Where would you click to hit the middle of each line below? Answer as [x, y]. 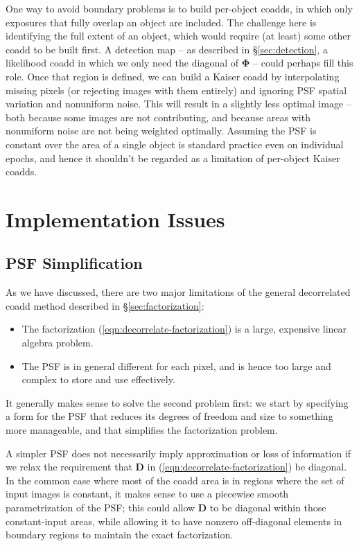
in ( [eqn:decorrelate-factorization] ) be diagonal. [247, 467]
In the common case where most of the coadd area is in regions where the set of [175, 480]
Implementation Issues [115, 219]
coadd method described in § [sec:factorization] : [105, 305]
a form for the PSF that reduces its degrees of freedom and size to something [169, 416]
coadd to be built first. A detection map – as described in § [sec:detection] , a [167, 49]
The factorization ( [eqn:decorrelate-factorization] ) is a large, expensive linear [184, 329]
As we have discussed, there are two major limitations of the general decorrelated [178, 292]
